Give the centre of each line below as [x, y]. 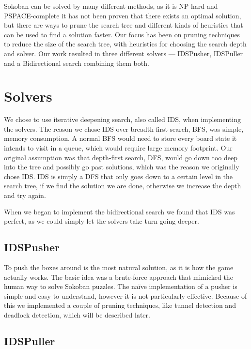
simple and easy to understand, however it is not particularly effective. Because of [125, 296]
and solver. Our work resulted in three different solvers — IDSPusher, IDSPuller [124, 53]
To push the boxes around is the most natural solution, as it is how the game [119, 267]
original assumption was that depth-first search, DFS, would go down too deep [121, 157]
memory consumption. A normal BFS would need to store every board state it [120, 138]
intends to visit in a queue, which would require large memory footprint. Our [118, 148]
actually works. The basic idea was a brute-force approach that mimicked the [118, 277]
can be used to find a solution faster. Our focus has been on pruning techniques [122, 34]
